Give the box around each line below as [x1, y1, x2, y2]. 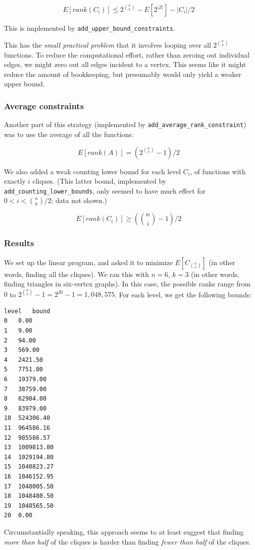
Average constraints [4, 99, 84, 112]
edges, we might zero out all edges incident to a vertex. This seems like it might [4, 59, 246, 69]
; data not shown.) [51, 195, 107, 206]
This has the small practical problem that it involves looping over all [4, 40, 211, 50]
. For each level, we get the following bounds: [114, 289, 252, 299]
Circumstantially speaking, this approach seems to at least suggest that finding [4, 526, 244, 537]
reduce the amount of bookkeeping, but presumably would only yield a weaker [4, 69, 242, 79]
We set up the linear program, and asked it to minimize [4, 257, 173, 267]
